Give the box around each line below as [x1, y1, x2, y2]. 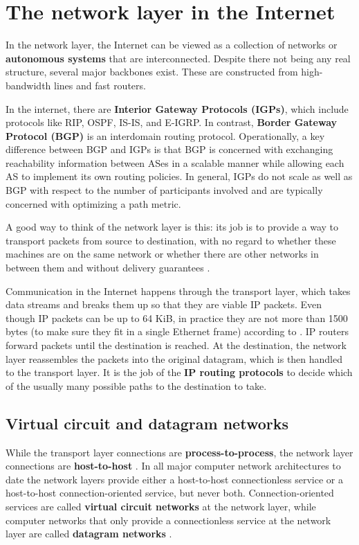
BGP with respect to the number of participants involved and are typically [6, 183, 323, 197]
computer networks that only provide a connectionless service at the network [6, 512, 331, 527]
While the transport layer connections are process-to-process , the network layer [6, 445, 353, 459]
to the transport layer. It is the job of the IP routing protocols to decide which [6, 365, 353, 379]
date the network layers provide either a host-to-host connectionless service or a [6, 472, 343, 486]
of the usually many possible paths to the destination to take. [6, 378, 267, 393]
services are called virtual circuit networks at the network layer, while [6, 499, 316, 513]
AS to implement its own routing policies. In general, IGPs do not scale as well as [6, 169, 353, 184]
